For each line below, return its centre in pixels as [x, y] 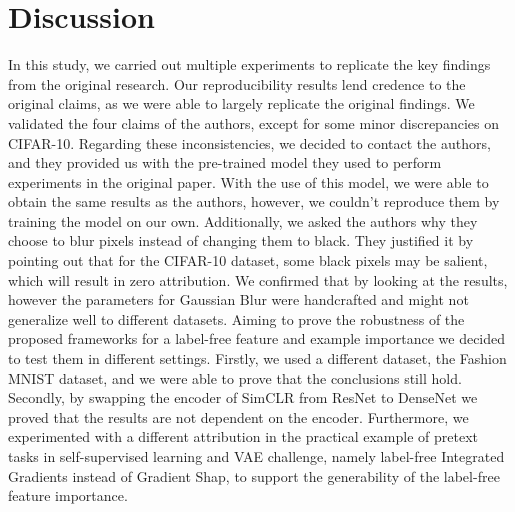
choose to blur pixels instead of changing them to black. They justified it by [241, 240]
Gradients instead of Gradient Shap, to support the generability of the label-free [254, 475]
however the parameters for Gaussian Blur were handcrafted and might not [238, 299]
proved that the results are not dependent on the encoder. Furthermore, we [238, 416]
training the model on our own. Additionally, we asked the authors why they [243, 220]
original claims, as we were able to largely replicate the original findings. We [241, 103]
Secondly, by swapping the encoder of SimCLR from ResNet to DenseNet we [243, 397]
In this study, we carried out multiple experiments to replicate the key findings [249, 64]
